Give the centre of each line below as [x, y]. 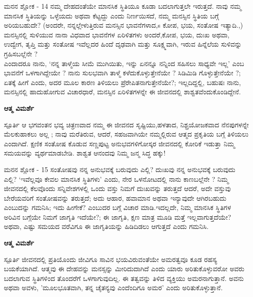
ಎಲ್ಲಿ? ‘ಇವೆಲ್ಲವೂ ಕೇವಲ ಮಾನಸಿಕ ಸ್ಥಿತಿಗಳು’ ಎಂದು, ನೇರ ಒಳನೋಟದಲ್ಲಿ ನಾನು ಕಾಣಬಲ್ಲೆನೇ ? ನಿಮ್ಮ [116, 179]
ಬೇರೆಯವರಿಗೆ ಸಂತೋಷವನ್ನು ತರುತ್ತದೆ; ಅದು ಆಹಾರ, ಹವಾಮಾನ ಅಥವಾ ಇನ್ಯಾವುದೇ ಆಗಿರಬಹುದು [115, 198]
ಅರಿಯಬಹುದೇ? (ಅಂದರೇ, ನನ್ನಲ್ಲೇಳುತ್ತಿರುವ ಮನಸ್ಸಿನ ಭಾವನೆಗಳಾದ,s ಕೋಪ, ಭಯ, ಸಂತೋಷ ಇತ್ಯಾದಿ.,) [124, 25]
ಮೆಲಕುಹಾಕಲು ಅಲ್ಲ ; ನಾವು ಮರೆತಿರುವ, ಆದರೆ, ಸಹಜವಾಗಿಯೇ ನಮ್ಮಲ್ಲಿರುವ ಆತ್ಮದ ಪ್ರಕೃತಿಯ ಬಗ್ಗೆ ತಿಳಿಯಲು [126, 134]
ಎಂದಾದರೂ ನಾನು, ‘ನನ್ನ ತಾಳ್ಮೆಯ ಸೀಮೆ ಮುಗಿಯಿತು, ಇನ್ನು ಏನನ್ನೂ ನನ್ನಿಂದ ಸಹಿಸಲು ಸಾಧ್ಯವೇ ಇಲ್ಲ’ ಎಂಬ [124, 63]
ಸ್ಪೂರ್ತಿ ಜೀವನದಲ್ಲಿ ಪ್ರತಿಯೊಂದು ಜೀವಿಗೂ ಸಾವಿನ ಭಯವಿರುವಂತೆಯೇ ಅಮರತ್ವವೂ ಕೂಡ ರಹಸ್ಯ [111, 259]
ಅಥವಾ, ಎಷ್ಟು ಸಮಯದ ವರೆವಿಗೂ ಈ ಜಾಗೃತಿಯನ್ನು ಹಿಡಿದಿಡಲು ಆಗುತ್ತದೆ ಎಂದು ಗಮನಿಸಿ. [106, 226]
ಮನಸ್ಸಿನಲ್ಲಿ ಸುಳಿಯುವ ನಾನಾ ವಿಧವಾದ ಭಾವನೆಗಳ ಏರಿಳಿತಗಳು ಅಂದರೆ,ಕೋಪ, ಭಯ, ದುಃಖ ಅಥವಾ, [117, 34]
